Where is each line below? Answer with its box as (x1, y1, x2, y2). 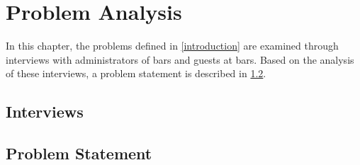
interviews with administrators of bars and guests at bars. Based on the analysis (6, 52, 354, 67)
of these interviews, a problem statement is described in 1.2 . (6, 66, 266, 81)
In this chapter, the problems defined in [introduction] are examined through (6, 38, 339, 53)
